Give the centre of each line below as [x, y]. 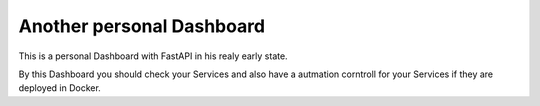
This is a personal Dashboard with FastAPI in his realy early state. [153, 56]
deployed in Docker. [60, 88]
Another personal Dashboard [141, 26]
